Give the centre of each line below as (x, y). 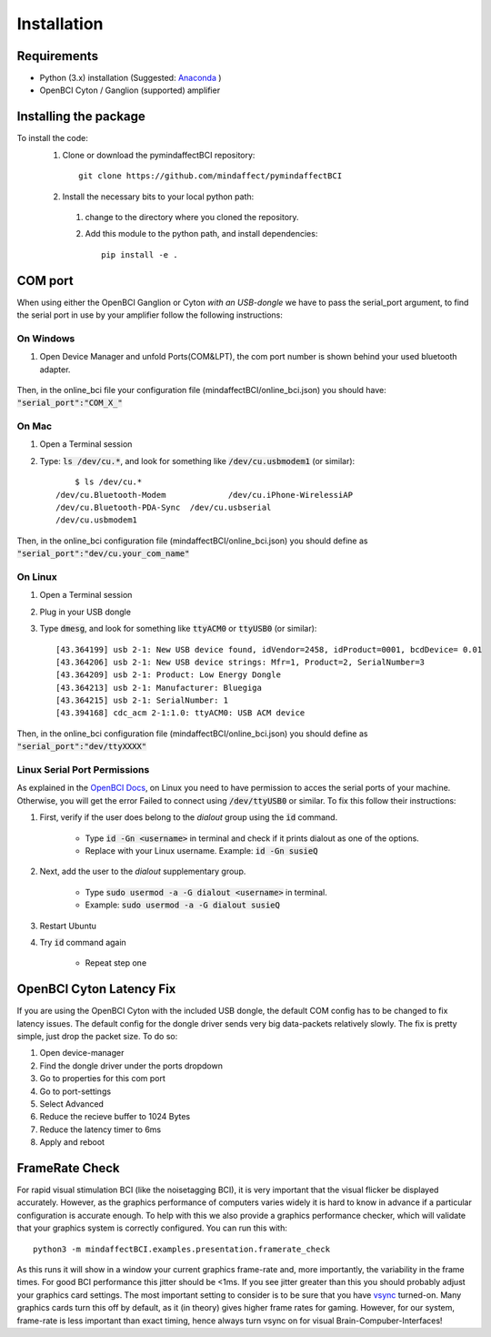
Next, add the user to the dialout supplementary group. (143, 871)
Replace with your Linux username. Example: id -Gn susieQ (201, 850)
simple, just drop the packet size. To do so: (97, 1036)
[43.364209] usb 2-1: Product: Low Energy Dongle (169, 675)
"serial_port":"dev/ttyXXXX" (82, 747)
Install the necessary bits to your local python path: (158, 197)
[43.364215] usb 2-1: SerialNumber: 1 (142, 700)
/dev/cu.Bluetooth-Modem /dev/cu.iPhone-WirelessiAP (205, 495)
